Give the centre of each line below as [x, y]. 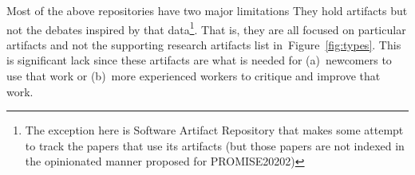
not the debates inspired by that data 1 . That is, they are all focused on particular [206, 28]
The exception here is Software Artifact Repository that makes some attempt [214, 130]
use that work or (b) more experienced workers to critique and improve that [194, 76]
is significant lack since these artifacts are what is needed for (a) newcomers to [199, 60]
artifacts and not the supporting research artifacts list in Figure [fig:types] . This [204, 44]
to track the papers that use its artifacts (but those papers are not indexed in [215, 145]
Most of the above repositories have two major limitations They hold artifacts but [207, 10]
